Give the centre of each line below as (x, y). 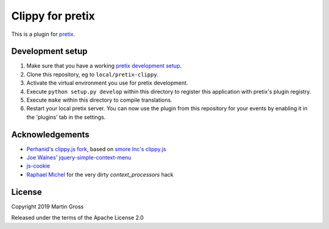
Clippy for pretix (53, 16)
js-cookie (38, 166)
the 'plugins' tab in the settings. (66, 117)
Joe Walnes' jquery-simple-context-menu (79, 158)
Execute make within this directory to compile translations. (100, 100)
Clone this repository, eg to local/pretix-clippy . (93, 74)
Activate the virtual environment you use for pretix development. (107, 83)
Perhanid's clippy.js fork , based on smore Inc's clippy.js (96, 149)
